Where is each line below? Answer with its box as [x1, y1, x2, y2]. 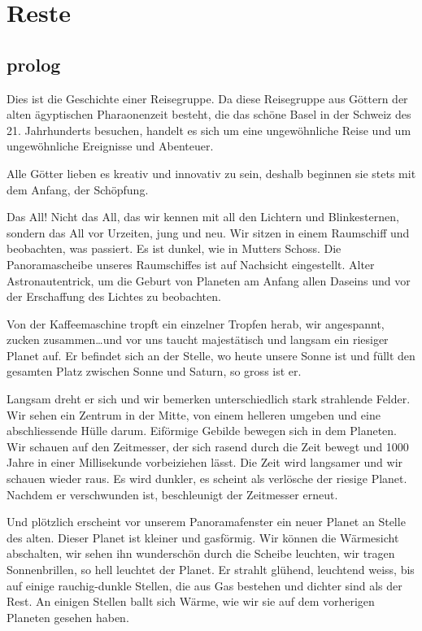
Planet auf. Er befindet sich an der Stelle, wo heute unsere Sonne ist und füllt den [7, 346, 415, 363]
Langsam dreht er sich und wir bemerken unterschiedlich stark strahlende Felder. [7, 390, 411, 407]
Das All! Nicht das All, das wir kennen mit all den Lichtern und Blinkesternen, [7, 208, 399, 225]
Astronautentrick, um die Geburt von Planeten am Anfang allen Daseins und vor [7, 272, 411, 289]
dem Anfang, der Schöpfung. [7, 181, 149, 198]
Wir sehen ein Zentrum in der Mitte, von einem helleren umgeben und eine [7, 406, 381, 423]
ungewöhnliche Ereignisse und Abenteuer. [7, 137, 214, 154]
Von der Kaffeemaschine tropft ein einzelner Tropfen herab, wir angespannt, [7, 315, 385, 332]
